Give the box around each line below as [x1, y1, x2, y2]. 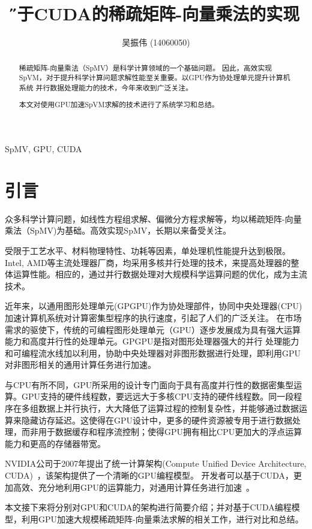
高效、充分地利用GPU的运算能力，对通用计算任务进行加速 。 [13, 480, 255, 493]
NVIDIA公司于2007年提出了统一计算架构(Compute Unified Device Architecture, [5, 457, 307, 470]
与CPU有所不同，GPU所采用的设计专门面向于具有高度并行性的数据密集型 [5, 378, 294, 391]
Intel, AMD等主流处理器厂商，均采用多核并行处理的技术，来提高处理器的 [5, 256, 291, 268]
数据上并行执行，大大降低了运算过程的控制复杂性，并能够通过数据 [38, 402, 299, 415]
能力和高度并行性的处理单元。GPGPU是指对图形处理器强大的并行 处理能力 [5, 335, 299, 347]
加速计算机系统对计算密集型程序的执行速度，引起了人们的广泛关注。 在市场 [5, 311, 302, 324]
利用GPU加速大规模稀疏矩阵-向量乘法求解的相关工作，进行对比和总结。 [21, 512, 304, 525]
